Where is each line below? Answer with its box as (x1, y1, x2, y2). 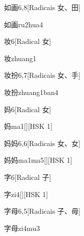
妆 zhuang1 (4, 53, 37, 63)
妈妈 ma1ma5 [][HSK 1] (4, 155, 72, 165)
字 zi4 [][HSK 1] (4, 188, 48, 199)
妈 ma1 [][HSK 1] (4, 121, 53, 131)
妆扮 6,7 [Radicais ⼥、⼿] (4, 70, 80, 80)
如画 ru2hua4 (4, 19, 43, 29)
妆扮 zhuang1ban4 (4, 86, 58, 97)
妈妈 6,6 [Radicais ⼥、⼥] (4, 137, 80, 148)
